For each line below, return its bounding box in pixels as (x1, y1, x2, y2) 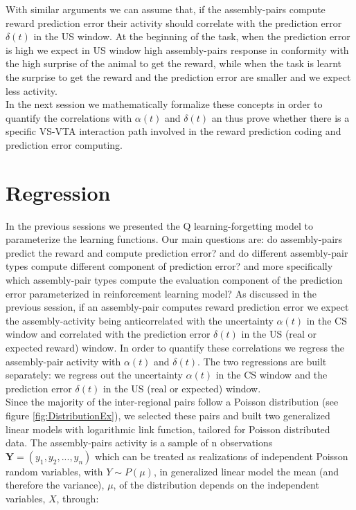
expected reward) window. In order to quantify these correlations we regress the (6, 340, 345, 354)
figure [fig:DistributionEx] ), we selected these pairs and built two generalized (6, 408, 330, 422)
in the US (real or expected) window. (103, 381, 261, 395)
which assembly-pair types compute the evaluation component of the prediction (6, 273, 343, 287)
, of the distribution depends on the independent (113, 477, 319, 492)
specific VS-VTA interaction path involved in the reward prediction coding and (6, 124, 341, 138)
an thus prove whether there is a (211, 110, 350, 125)
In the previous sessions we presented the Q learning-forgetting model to (6, 218, 313, 233)
